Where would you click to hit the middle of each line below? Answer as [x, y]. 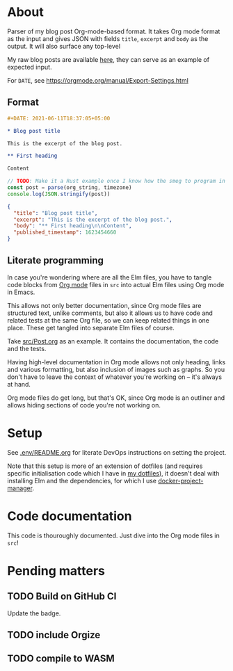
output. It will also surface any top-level [64, 46]
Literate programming [56, 260]
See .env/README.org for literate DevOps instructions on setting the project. [117, 452]
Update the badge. [34, 613]
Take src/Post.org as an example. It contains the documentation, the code [113, 341]
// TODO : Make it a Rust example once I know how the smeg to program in [116, 181]
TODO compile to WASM [61, 659]
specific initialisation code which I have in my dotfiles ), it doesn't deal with [113, 473]
